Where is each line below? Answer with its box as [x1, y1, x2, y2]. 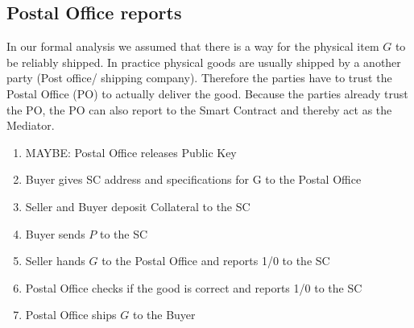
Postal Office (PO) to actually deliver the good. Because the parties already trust [6, 85, 408, 102]
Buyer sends [25, 225, 85, 242]
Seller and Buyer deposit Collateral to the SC [25, 197, 250, 214]
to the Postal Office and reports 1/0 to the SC [101, 252, 330, 269]
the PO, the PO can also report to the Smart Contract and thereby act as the [6, 101, 392, 118]
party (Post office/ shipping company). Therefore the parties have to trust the [6, 69, 392, 86]
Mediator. [6, 117, 55, 134]
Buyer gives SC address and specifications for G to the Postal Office [25, 171, 362, 188]
